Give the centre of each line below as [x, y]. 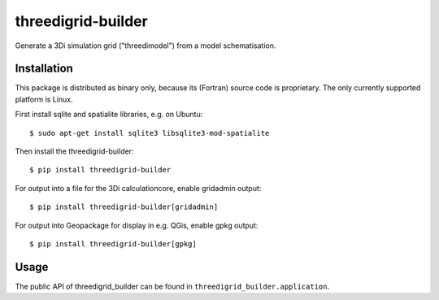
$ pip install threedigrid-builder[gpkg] [113, 243]
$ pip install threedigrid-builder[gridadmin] [124, 207]
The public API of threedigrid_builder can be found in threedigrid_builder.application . [172, 286]
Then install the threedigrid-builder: [74, 151]
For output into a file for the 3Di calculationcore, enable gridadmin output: [138, 188]
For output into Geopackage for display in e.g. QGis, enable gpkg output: [137, 225]
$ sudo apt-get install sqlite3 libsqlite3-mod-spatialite [150, 133]
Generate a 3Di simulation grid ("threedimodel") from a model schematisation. [146, 46]
